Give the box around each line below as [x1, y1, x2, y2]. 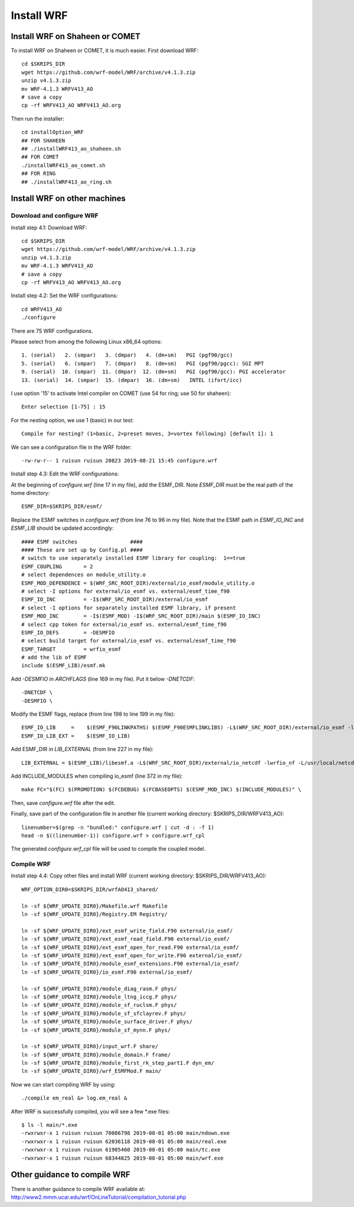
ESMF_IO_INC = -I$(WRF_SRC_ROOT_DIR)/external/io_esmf [21, 596, 208, 603]
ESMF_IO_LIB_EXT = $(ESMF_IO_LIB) [21, 732, 131, 739]
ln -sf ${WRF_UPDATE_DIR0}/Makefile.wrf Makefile [21, 902, 168, 909]
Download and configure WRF [11, 211, 99, 220]
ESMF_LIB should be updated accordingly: [11, 524, 114, 531]
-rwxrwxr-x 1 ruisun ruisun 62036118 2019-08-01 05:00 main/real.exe [21, 1138, 227, 1145]
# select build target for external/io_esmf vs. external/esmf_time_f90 [21, 638, 236, 644]
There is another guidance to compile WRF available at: [11, 1185, 146, 1192]
